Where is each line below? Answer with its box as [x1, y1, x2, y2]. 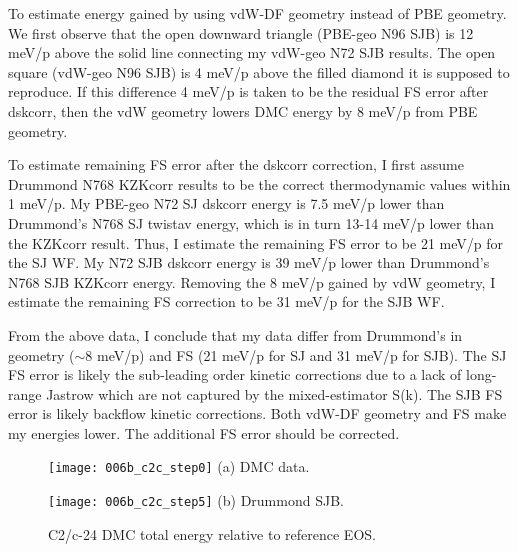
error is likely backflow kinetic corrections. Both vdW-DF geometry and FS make [8, 403, 507, 424]
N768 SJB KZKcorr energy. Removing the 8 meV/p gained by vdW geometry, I [8, 271, 496, 292]
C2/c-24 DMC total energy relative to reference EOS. [48, 523, 376, 544]
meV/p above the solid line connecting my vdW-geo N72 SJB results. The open [8, 42, 496, 63]
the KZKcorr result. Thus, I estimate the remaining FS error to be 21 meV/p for [8, 232, 503, 253]
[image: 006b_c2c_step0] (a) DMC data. [48, 456, 310, 477]
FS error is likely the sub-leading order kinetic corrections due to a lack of [8, 364, 462, 385]
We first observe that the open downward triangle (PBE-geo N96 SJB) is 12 [8, 22, 474, 43]
